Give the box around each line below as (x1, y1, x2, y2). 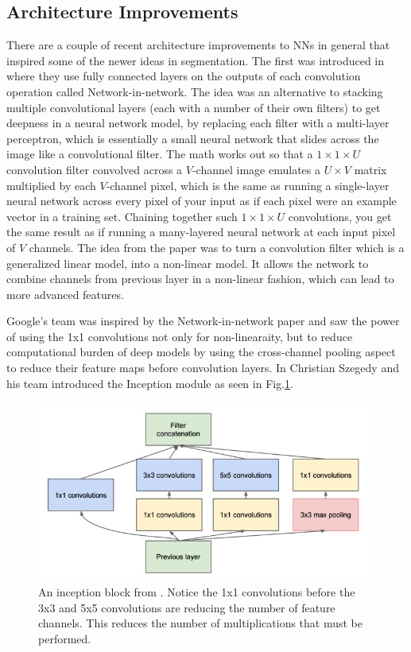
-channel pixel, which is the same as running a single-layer (106, 177, 390, 193)
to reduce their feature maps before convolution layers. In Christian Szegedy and (6, 359, 399, 376)
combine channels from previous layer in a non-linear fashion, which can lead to (6, 270, 394, 287)
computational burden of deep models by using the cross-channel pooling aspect (6, 343, 396, 360)
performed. (38, 630, 91, 646)
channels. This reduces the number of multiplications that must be (38, 615, 363, 631)
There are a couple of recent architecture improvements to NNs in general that (6, 37, 390, 53)
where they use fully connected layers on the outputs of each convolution (6, 68, 361, 84)
